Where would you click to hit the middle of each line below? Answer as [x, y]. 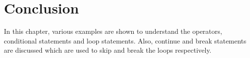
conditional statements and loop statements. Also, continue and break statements [125, 40]
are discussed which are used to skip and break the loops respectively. [108, 50]
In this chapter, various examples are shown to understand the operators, [113, 31]
